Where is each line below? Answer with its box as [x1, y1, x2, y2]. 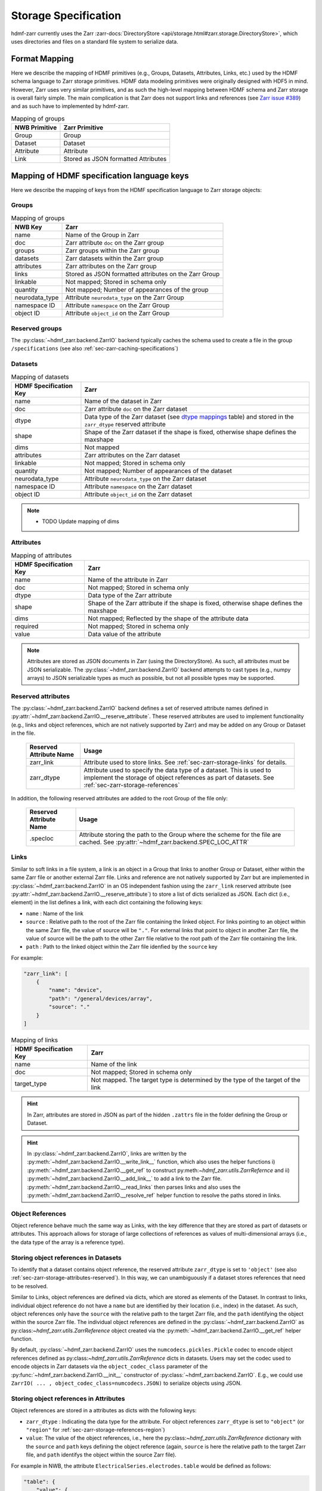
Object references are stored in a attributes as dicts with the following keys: [11, 1407, 197, 1414]
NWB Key [14, 223, 42, 231]
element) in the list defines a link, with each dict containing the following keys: [11, 899, 203, 906]
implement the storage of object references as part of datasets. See [83, 773, 274, 781]
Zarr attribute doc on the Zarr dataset [84, 404, 188, 413]
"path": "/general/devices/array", [48, 995, 153, 1002]
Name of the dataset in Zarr [84, 397, 162, 405]
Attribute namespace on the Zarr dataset [84, 482, 193, 490]
